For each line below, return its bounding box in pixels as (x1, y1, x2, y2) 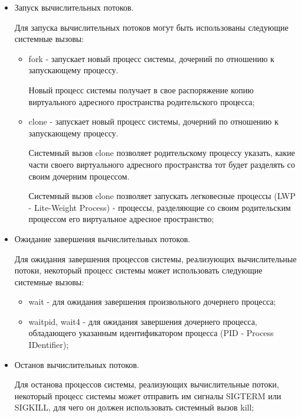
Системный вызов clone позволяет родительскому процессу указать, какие (28, 146, 295, 159)
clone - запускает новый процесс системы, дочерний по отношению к (28, 115, 279, 128)
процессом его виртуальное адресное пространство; (28, 213, 214, 225)
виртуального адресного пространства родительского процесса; (28, 95, 255, 107)
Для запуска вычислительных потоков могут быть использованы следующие (14, 21, 289, 33)
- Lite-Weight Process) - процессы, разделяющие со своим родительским (28, 201, 291, 213)
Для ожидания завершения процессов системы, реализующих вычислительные (14, 252, 297, 265)
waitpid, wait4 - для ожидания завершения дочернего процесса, (28, 315, 257, 327)
